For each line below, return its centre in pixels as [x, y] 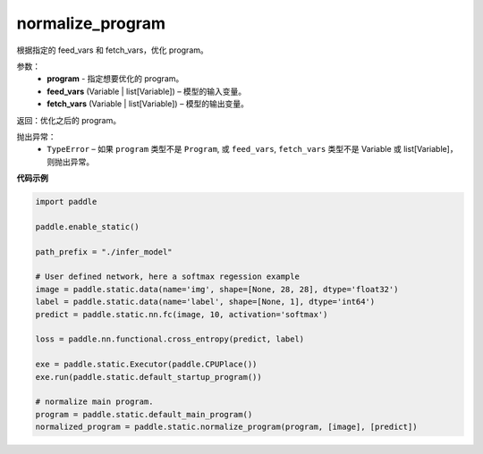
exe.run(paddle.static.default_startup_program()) [149, 377]
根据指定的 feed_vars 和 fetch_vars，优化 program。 [113, 50]
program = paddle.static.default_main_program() [144, 414]
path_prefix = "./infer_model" [104, 252]
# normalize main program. [94, 402]
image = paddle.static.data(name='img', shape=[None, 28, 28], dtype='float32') [217, 289]
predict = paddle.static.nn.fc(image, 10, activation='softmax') [182, 314]
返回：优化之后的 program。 [68, 120]
